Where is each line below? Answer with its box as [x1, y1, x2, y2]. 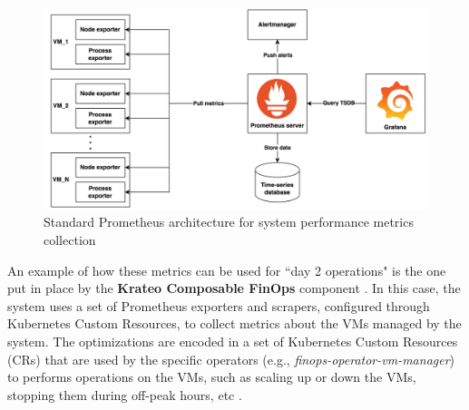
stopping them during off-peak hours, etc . [7, 385, 242, 404]
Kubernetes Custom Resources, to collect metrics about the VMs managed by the [7, 314, 462, 333]
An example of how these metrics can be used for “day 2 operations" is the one [7, 260, 446, 279]
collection [44, 229, 96, 249]
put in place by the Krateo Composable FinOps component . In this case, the [7, 278, 461, 298]
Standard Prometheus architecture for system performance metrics [44, 212, 414, 231]
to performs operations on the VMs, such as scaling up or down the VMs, [7, 367, 416, 386]
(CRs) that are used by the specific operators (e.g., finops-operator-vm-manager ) [7, 349, 455, 368]
